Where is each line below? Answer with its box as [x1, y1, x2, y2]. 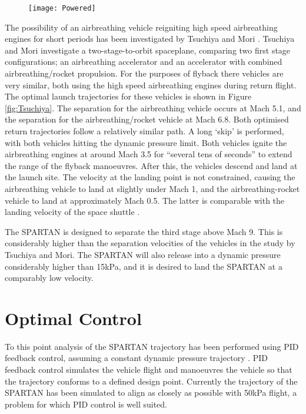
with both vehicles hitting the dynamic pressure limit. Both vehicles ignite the [5, 136, 287, 148]
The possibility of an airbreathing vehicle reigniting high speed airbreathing [5, 21, 278, 33]
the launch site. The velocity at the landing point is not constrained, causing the [5, 171, 295, 183]
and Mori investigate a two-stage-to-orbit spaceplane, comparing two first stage [5, 44, 291, 56]
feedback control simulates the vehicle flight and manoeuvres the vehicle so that [5, 363, 292, 376]
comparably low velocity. [5, 271, 94, 284]
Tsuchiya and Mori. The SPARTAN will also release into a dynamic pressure [5, 248, 281, 260]
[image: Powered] [28, 4, 96, 12]
